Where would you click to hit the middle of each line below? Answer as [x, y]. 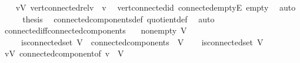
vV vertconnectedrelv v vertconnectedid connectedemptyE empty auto [156, 7]
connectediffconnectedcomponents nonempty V [96, 30]
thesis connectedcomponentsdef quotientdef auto [119, 19]
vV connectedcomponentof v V [64, 53]
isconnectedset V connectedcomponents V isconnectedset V [142, 42]
